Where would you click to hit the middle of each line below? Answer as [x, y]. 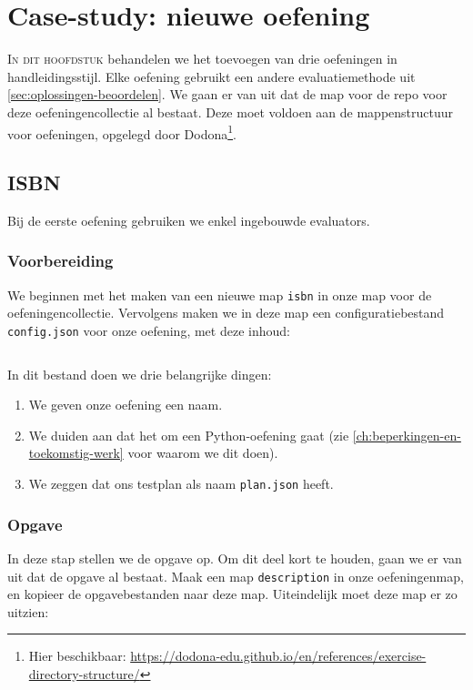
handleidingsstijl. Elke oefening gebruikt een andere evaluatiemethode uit [211, 76]
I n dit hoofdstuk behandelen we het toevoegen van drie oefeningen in [202, 59]
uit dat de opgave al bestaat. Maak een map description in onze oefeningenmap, [236, 576]
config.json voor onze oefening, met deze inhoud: [149, 331]
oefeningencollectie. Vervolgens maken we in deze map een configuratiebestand [226, 313]
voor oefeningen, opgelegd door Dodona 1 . [122, 132]
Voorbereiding [60, 261]
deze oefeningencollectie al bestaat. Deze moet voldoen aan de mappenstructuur [231, 112]
